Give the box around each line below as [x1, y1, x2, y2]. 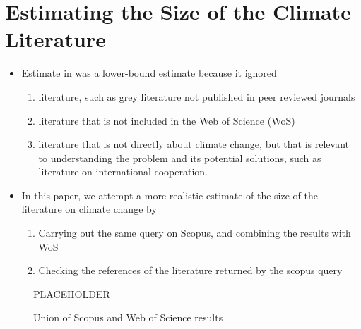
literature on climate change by [21, 201, 157, 216]
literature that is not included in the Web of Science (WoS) [38, 113, 295, 128]
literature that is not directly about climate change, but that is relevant [38, 137, 349, 151]
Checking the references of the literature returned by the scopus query [38, 263, 343, 278]
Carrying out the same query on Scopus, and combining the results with [38, 225, 351, 240]
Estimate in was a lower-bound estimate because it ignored [21, 66, 277, 80]
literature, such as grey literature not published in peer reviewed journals [38, 89, 355, 104]
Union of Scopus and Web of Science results [33, 310, 223, 325]
